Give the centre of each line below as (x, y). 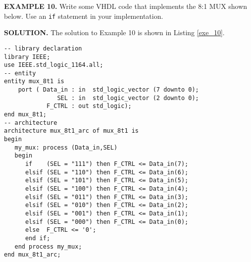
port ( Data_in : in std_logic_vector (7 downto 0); (108, 90)
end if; (38, 238)
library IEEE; (27, 57)
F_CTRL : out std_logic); (89, 106)
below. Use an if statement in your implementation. (84, 16)
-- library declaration (43, 48)
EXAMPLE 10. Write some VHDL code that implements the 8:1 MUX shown (126, 6)
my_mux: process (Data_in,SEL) (66, 147)
